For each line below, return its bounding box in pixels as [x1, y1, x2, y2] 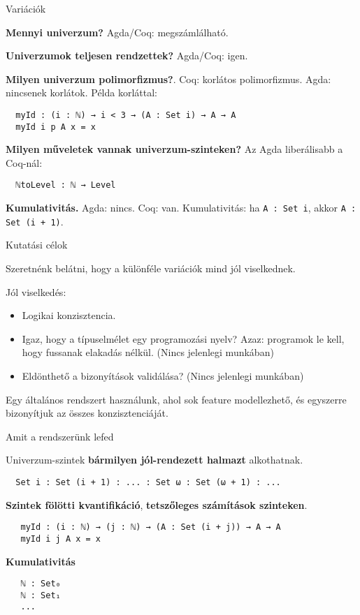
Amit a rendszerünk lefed [6, 429, 114, 443]
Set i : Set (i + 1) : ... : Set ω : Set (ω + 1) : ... [15, 477, 281, 487]
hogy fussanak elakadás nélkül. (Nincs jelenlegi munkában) [22, 345, 274, 360]
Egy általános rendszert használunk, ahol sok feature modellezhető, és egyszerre [6, 392, 347, 406]
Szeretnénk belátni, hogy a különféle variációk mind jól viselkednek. [6, 261, 296, 276]
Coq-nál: [6, 155, 43, 170]
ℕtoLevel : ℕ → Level [15, 180, 116, 191]
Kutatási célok [6, 237, 68, 252]
